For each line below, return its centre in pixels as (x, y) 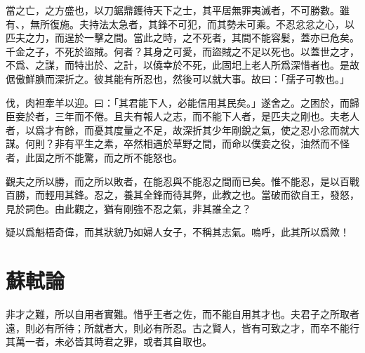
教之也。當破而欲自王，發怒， (290, 195)
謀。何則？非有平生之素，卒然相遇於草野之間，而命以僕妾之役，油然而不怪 (178, 144)
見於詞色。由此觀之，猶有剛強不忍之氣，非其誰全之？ (128, 208)
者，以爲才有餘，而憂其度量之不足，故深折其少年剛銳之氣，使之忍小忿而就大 (182, 129)
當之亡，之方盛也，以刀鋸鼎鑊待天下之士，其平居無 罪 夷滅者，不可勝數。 (173, 10)
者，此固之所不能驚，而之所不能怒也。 (94, 157)
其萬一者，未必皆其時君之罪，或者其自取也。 (109, 341)
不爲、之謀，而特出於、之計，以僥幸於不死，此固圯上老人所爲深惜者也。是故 (182, 65)
